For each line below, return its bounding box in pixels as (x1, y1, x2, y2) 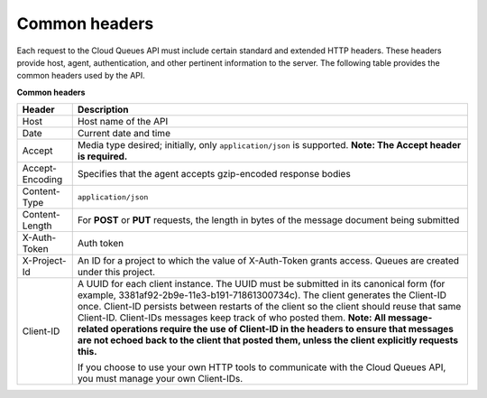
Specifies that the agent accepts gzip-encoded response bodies (77, 168, 351, 180)
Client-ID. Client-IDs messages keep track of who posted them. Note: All (77, 311, 387, 324)
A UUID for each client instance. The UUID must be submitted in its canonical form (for (77, 278, 446, 291)
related (77, 323, 109, 336)
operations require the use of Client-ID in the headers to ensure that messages (110, 323, 455, 336)
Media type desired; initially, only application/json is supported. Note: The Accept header (77, 139, 462, 152)
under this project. (77, 266, 156, 279)
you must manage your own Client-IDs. (77, 373, 243, 385)
